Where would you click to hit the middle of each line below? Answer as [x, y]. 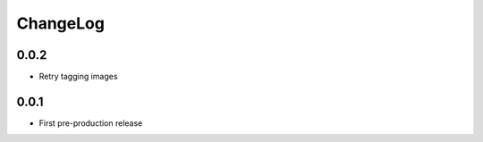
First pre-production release [91, 123]
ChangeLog [60, 23]
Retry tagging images [78, 77]
